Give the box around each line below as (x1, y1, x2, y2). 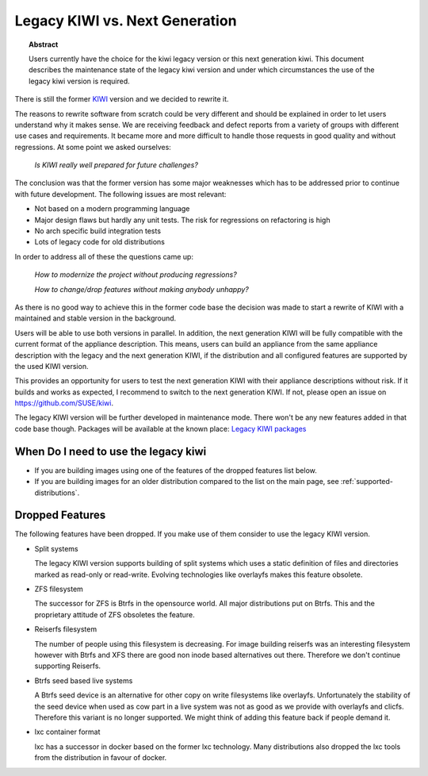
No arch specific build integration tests (34, 226, 162, 236)
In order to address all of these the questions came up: (14, 252, 194, 261)
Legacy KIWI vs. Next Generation (14, 12, 237, 29)
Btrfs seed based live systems (34, 675, 133, 686)
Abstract (29, 40, 59, 49)
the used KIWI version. (14, 361, 89, 371)
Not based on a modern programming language (34, 204, 190, 213)
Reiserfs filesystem (34, 624, 97, 634)
